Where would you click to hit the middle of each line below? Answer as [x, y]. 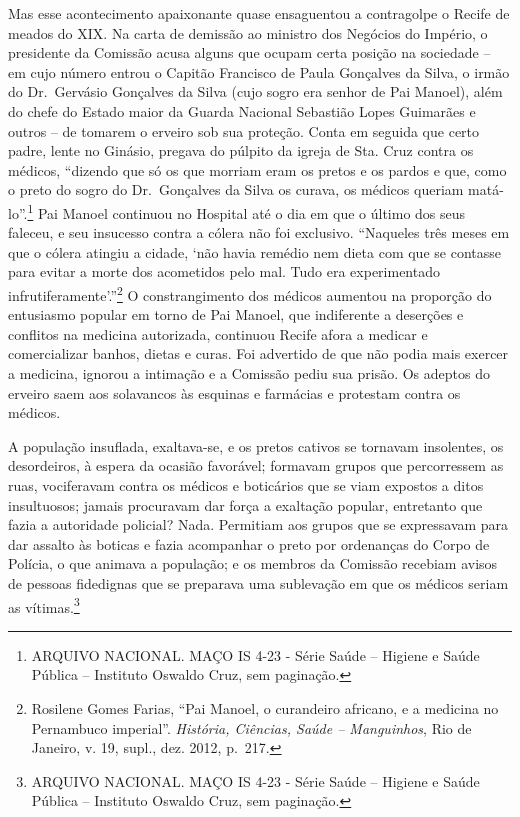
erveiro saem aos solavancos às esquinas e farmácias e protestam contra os [234, 392]
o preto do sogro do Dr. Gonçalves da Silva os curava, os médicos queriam [236, 189]
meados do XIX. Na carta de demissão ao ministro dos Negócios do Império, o [248, 32]
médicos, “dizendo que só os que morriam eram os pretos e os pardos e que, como [257, 169]
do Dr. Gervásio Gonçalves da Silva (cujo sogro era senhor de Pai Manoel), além [255, 91]
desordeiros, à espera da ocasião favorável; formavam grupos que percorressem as [256, 465]
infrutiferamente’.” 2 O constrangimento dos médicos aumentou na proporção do [250, 293]
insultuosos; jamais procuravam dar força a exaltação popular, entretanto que [245, 504]
